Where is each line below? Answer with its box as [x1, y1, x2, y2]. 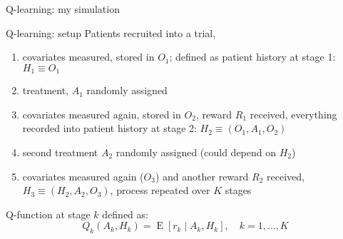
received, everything [250, 106, 337, 121]
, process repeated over [110, 183, 210, 198]
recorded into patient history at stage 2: [22, 121, 197, 136]
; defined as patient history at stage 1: [169, 49, 336, 64]
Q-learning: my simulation [6, 1, 120, 16]
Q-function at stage [6, 206, 91, 221]
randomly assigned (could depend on [116, 145, 277, 160]
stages [225, 183, 252, 198]
